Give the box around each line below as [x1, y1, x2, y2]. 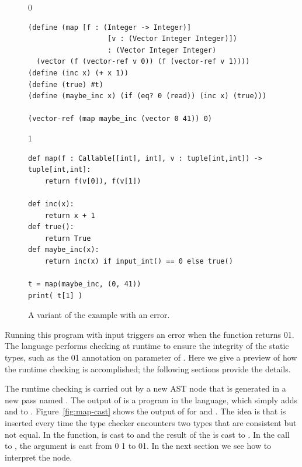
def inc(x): [28, 199, 74, 208]
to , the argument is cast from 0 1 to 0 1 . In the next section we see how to [5, 440, 272, 452]
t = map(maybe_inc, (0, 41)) [28, 280, 141, 289]
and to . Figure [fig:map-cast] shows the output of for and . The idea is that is [5, 405, 286, 417]
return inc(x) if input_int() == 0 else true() [44, 257, 233, 265]
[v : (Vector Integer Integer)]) [107, 34, 237, 43]
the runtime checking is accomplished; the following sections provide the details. [5, 362, 291, 375]
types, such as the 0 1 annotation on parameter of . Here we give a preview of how [5, 351, 297, 364]
